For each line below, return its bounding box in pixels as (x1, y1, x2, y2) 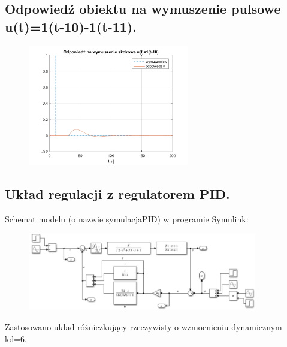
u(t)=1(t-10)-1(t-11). (5, 17, 137, 35)
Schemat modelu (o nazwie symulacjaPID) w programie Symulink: (5, 212, 249, 225)
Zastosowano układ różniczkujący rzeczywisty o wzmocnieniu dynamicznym (5, 321, 282, 333)
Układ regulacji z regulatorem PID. (5, 184, 230, 203)
